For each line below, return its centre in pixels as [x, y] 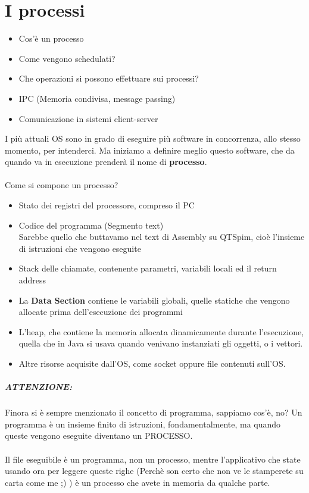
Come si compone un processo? [62, 185]
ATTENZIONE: [38, 387]
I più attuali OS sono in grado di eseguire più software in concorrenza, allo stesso [153, 138]
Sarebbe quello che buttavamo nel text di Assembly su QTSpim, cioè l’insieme [162, 237]
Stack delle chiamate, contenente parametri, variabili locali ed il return [148, 268]
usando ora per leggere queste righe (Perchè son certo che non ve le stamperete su [154, 471]
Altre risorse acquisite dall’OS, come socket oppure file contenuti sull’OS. [152, 363]
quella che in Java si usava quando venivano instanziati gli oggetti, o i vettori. [161, 343]
